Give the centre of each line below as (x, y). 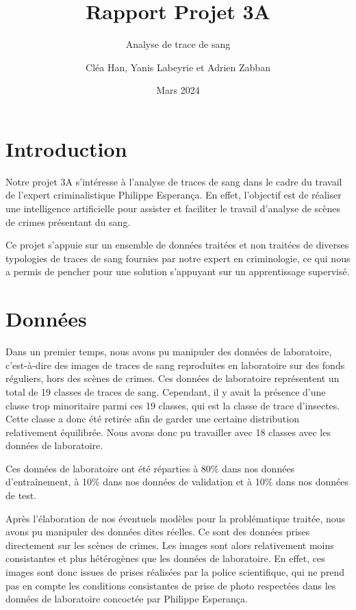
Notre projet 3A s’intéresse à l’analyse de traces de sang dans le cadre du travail (174, 181)
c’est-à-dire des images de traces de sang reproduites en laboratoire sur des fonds (175, 365)
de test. (21, 495)
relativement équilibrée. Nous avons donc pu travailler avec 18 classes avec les (168, 432)
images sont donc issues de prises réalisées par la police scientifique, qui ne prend (175, 572)
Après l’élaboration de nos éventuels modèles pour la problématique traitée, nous (176, 518)
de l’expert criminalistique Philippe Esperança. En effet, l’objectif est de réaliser (174, 195)
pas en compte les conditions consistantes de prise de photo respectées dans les (171, 585)
